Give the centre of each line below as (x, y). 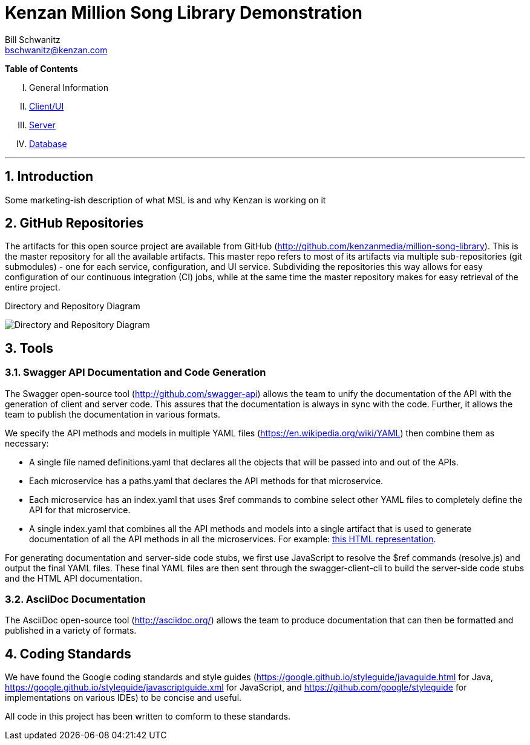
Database (48, 143)
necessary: (27, 443)
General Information (69, 87)
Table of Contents (41, 68)
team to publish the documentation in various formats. (113, 414)
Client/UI (47, 106)
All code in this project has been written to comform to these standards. (148, 717)
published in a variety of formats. (71, 631)
